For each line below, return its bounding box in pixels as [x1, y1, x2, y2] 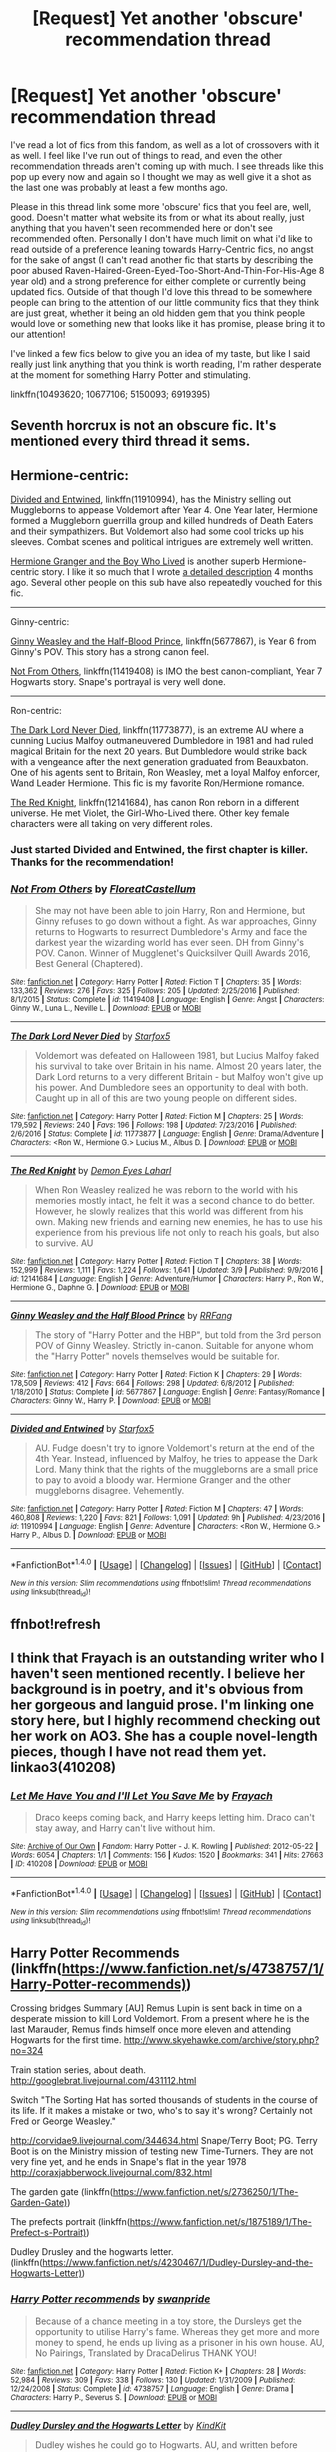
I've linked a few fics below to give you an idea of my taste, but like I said [10, 347, 311, 359]
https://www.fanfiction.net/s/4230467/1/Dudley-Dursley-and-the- [42, 2257, 313, 2269]
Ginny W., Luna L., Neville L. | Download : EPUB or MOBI [10, 1003, 202, 1014]
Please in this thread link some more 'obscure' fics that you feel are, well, [10, 200, 312, 212]
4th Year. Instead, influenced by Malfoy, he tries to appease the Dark [34, 1453, 318, 1465]
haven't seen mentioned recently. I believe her [10, 1665, 305, 1682]
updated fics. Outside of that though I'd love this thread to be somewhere [10, 285, 313, 297]
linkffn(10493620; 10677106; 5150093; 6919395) [10, 388, 211, 400]
